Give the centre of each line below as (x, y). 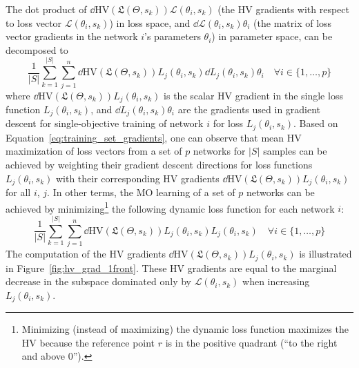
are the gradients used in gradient (249, 109)
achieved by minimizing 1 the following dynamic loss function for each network (170, 207)
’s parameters (173, 36)
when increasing (276, 281)
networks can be (280, 192)
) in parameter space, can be (272, 36)
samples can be (295, 151)
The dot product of (46, 9)
